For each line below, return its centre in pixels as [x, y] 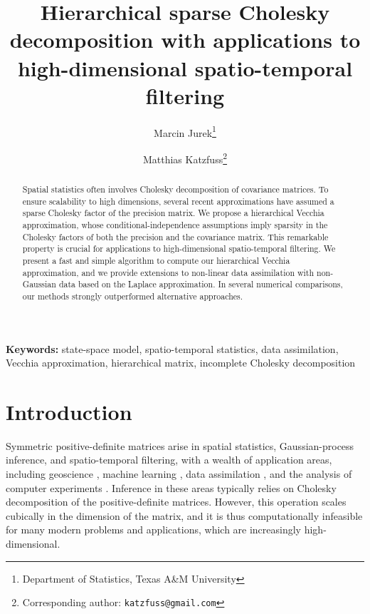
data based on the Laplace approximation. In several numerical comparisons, [201, 284]
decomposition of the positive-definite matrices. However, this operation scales [176, 502]
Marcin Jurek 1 [185, 131]
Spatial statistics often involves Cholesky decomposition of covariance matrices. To [175, 189]
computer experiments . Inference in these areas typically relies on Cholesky [171, 487]
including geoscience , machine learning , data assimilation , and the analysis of [179, 474]
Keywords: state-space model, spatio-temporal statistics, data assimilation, [172, 348]
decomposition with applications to [185, 40]
